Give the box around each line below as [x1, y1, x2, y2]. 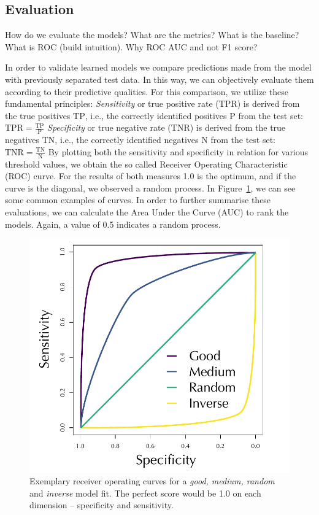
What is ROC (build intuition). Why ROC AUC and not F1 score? [5, 40, 258, 53]
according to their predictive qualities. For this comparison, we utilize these [5, 85, 288, 98]
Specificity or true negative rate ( [47, 121, 171, 134]
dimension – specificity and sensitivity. [29, 498, 174, 511]
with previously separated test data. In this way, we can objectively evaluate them [5, 72, 314, 85]
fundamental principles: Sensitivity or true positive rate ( [5, 97, 219, 110]
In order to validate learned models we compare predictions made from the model [5, 61, 312, 74]
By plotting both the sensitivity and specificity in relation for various [48, 145, 309, 158]
